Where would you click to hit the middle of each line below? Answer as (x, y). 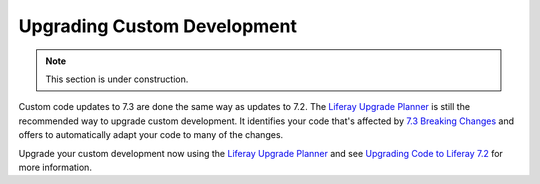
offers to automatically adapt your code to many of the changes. (151, 135)
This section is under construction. (117, 79)
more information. (55, 167)
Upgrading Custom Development (157, 26)
